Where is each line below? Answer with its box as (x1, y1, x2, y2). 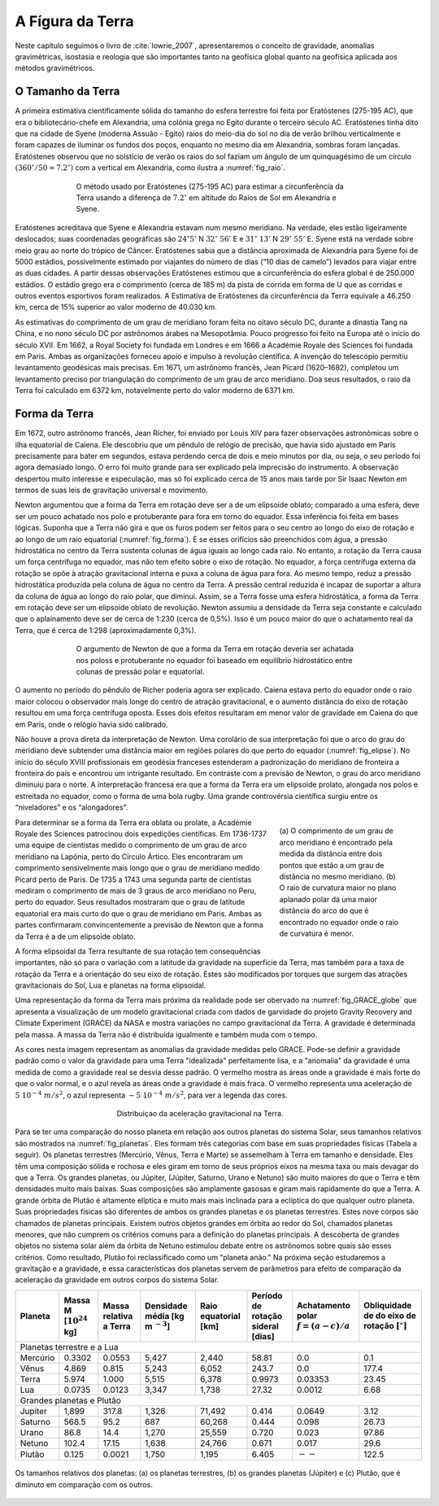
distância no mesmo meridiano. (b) (279, 871, 396, 881)
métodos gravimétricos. (15, 63, 95, 73)
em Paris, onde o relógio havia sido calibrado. (15, 719, 168, 729)
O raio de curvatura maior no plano (279, 883, 397, 893)
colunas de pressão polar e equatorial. (76, 666, 205, 676)
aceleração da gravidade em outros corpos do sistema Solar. (15, 1275, 219, 1285)
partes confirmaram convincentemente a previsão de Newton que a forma (15, 920, 263, 930)
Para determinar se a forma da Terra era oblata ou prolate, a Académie (15, 818, 252, 827)
